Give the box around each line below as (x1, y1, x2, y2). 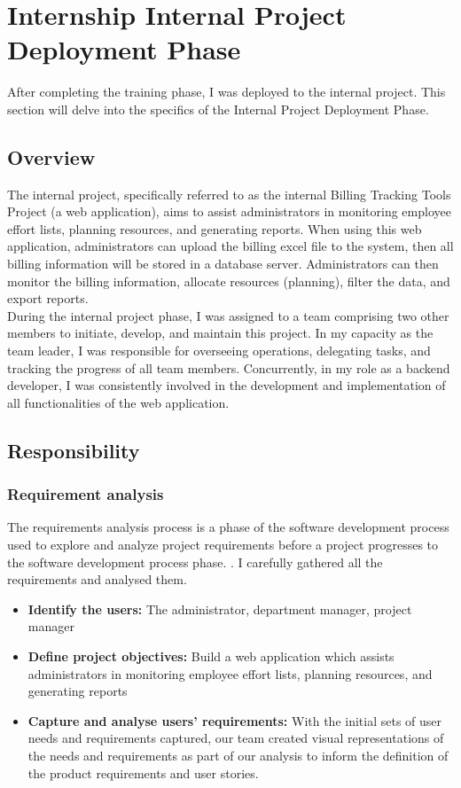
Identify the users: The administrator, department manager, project (27, 599, 412, 618)
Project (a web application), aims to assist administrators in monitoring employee (7, 202, 451, 221)
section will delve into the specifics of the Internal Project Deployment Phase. (7, 99, 429, 118)
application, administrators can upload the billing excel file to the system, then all (7, 237, 454, 255)
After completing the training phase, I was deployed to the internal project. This (7, 82, 446, 101)
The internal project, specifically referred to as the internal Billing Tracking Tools (7, 184, 451, 203)
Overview (7, 143, 96, 170)
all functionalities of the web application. (7, 393, 230, 411)
